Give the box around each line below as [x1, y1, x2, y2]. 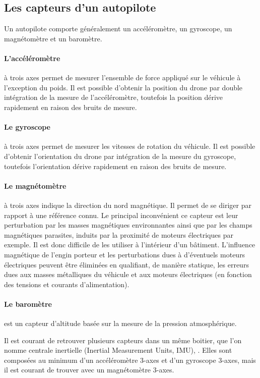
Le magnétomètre [4, 180, 67, 191]
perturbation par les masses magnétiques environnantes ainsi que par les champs [4, 220, 252, 230]
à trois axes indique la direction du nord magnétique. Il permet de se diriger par [4, 199, 251, 210]
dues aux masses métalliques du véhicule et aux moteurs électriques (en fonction [4, 269, 252, 280]
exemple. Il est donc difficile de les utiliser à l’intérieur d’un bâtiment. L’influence [4, 239, 255, 250]
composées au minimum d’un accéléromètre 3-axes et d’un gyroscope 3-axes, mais [4, 354, 256, 365]
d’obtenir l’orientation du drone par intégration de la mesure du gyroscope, [4, 150, 236, 161]
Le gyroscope [4, 122, 50, 132]
